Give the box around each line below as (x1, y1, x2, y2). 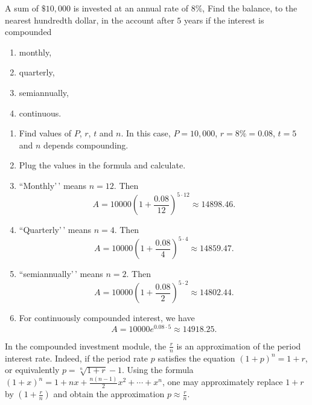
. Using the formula (121, 363, 194, 376)
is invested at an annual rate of (73, 2, 188, 14)
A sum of (5, 2, 39, 14)
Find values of (19, 127, 72, 139)
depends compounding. (43, 138, 129, 151)
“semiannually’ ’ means (19, 267, 103, 280)
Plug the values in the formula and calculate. (19, 159, 186, 171)
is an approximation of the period (176, 339, 301, 352)
